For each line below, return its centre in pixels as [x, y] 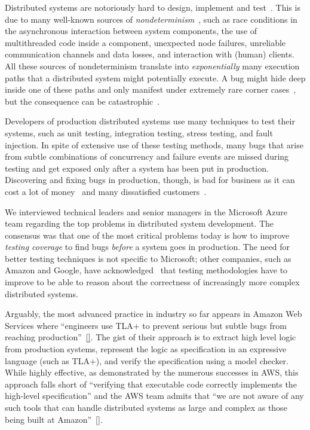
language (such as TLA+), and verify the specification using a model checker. [147, 360]
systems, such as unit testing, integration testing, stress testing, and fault [139, 132]
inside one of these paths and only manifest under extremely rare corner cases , [151, 89]
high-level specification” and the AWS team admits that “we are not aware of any [154, 396]
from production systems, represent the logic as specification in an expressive [146, 349]
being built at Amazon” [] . [54, 419]
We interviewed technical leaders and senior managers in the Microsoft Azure [146, 211]
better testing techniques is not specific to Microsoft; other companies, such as [148, 258]
